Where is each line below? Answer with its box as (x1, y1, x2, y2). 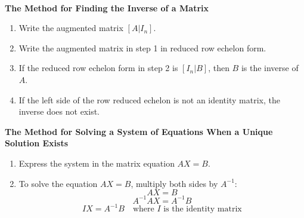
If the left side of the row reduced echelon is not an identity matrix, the (18, 93, 280, 106)
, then (208, 62, 229, 74)
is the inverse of (241, 62, 299, 74)
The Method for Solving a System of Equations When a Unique (5, 125, 273, 137)
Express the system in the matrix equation (18, 156, 175, 169)
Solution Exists (5, 137, 69, 149)
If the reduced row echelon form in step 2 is (18, 62, 178, 74)
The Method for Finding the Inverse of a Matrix (5, 1, 209, 14)
